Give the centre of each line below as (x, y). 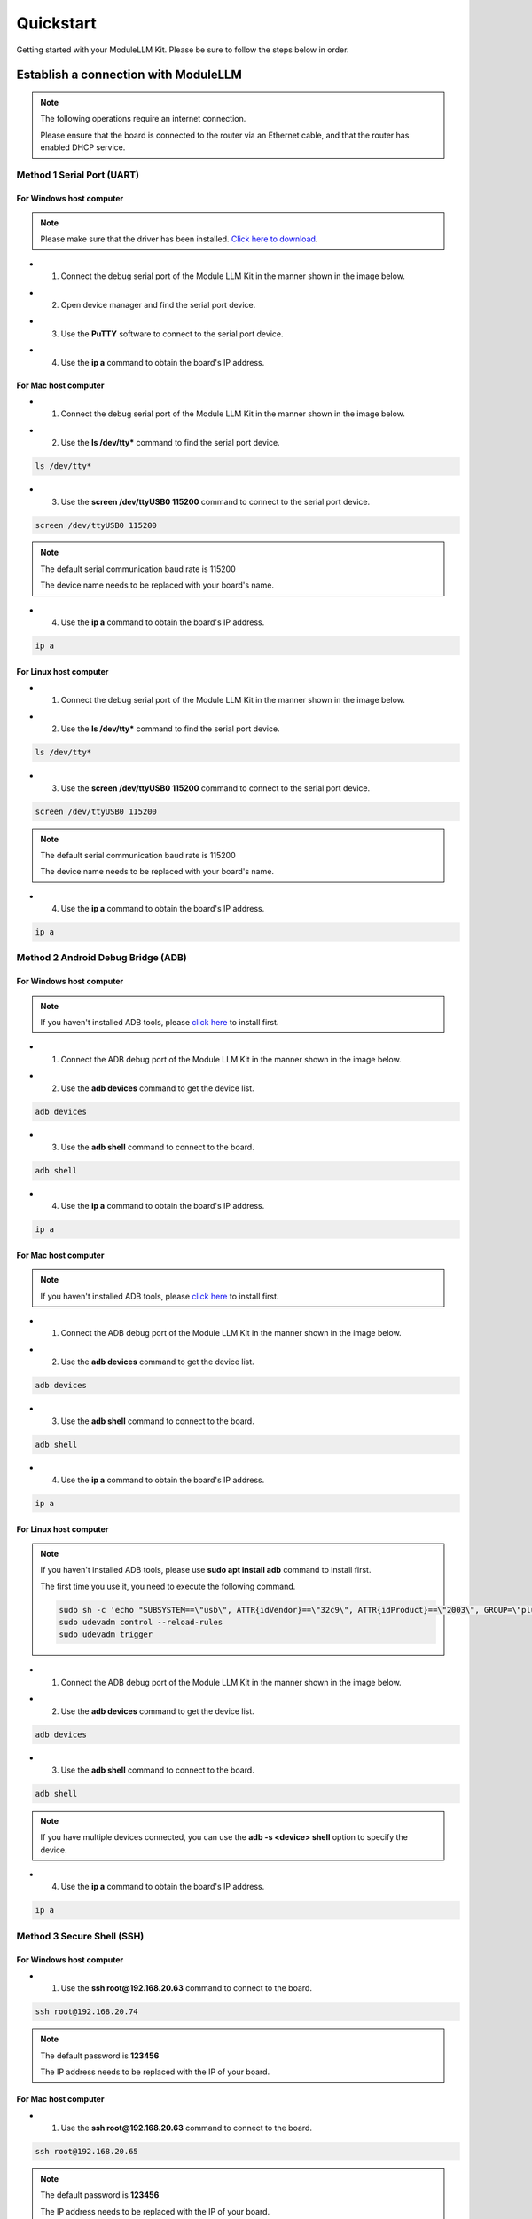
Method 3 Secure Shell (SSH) (80, 1936)
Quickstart (57, 23)
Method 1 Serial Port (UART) (78, 175)
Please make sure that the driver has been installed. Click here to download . (179, 239)
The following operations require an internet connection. (143, 119)
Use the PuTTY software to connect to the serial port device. (172, 334)
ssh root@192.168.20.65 (87, 2151)
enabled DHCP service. (83, 147)
